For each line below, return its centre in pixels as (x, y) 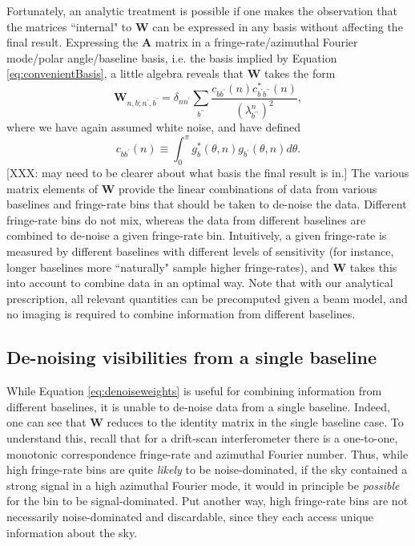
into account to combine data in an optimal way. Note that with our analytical (200, 283)
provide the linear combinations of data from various (248, 188)
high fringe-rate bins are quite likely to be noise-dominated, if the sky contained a (207, 469)
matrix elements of (52, 188)
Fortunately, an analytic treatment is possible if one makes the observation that (202, 10)
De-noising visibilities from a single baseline (192, 357)
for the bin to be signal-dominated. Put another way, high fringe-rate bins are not (207, 501)
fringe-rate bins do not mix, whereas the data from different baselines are (186, 219)
